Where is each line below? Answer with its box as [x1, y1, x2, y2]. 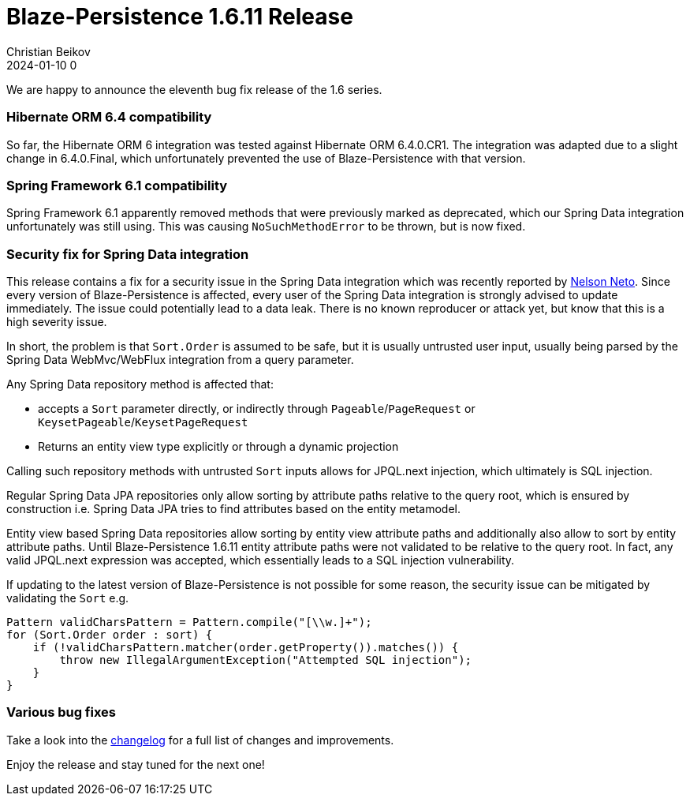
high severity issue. [6, 315, 107, 328]
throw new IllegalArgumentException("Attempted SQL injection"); [59, 654, 472, 666]
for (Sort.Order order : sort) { [6, 628, 213, 641]
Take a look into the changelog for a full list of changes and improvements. [6, 733, 394, 747]
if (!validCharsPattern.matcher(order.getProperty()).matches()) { [32, 641, 459, 654]
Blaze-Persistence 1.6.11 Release [6, 3, 353, 30]
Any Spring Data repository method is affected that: [6, 377, 274, 391]
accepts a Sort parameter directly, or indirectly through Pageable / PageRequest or [38, 402, 476, 415]
